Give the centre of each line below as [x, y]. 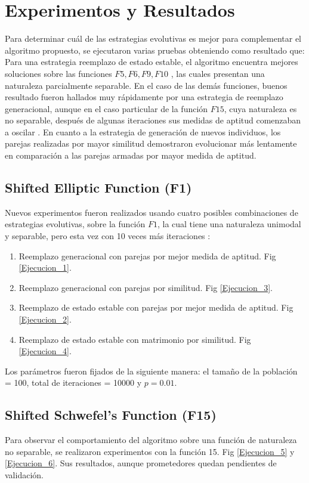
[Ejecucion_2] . [45, 319]
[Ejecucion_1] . [45, 267]
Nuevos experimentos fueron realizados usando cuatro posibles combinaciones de [152, 212]
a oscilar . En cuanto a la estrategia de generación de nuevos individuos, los [143, 131]
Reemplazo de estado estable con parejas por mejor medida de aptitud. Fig [156, 307]
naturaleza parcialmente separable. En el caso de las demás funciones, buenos [146, 85]
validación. [24, 474]
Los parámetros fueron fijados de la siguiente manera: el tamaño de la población [151, 371]
